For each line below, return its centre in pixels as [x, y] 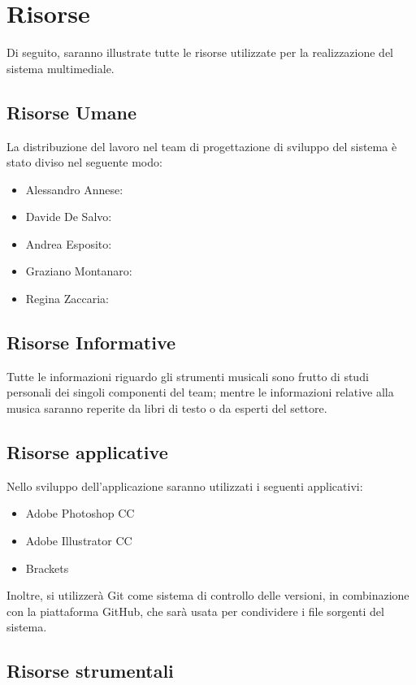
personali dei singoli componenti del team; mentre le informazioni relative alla [200, 392]
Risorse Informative [91, 342]
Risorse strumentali [90, 671]
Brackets [47, 568]
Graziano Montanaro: [79, 271]
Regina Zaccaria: [67, 299]
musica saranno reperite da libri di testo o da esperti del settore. [167, 408]
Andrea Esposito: [69, 243]
